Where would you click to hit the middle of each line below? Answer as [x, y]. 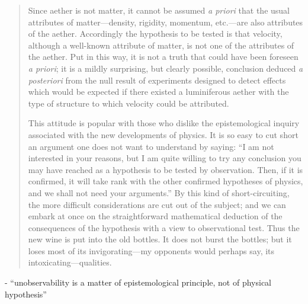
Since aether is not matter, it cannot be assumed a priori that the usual [159, 10]
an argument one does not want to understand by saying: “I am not [151, 146]
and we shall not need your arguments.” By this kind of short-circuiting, [159, 192]
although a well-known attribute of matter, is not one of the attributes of [161, 45]
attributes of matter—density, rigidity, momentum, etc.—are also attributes [166, 22]
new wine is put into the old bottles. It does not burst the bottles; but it [160, 239]
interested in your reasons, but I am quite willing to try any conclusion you [165, 158]
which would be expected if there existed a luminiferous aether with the [158, 92]
